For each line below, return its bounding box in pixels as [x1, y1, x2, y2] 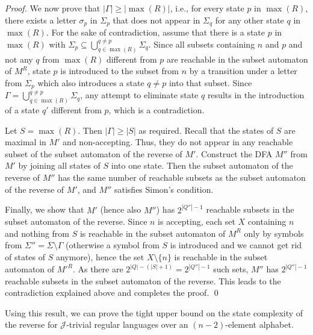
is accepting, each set [158, 215, 235, 228]
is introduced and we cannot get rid [170, 239, 302, 251]
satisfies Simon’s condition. [114, 183, 214, 195]
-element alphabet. [225, 318, 294, 331]
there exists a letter [5, 13, 76, 26]
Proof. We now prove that [5, 2, 101, 14]
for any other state [215, 13, 284, 26]
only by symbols [244, 227, 304, 239]
